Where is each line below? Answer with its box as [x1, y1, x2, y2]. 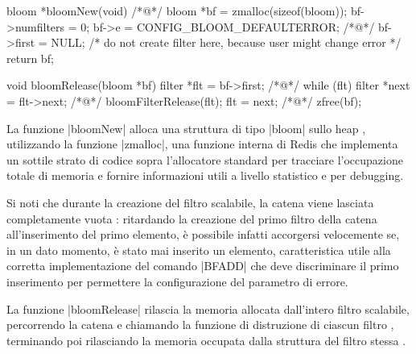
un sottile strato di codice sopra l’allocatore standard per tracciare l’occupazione [6, 151, 403, 168]
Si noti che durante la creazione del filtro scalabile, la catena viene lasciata [6, 194, 374, 210]
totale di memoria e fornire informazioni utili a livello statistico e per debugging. [6, 167, 404, 184]
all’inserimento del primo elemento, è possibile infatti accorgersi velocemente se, [6, 226, 400, 243]
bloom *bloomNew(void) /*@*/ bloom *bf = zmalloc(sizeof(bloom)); [6, 2, 348, 19]
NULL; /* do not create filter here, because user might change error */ [51, 34, 402, 51]
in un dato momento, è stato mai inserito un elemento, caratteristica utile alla [6, 241, 391, 258]
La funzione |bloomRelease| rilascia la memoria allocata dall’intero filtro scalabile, [6, 300, 410, 317]
